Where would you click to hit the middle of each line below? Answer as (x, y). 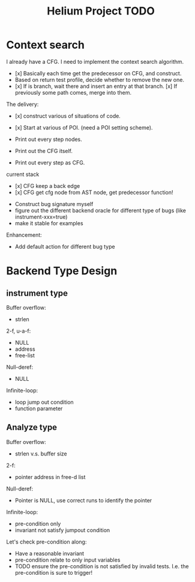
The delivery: (22, 104)
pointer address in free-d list (50, 477)
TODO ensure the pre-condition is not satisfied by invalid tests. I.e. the (102, 566)
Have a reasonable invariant (49, 553)
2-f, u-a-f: (19, 331)
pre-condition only (38, 524)
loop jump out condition (44, 402)
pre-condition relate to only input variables (67, 560)
